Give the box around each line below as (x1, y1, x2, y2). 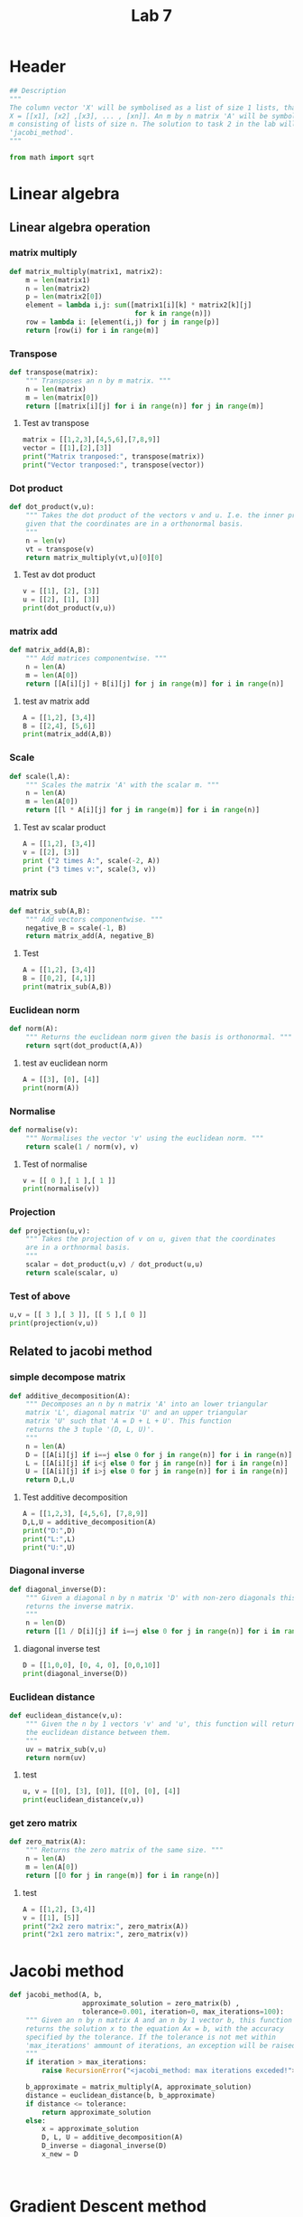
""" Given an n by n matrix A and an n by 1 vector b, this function (25, 2015, 293, 2024)
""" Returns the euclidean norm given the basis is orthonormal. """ (25, 1033, 293, 1042)
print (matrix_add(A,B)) (22, 730, 113, 739)
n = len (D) (25, 1618, 67, 1628)
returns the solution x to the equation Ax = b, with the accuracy (25, 2023, 284, 2033)
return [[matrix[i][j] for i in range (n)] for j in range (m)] (25, 402, 264, 411)
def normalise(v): (9, 1125, 78, 1134)
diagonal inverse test (22, 1644, 101, 1654)
